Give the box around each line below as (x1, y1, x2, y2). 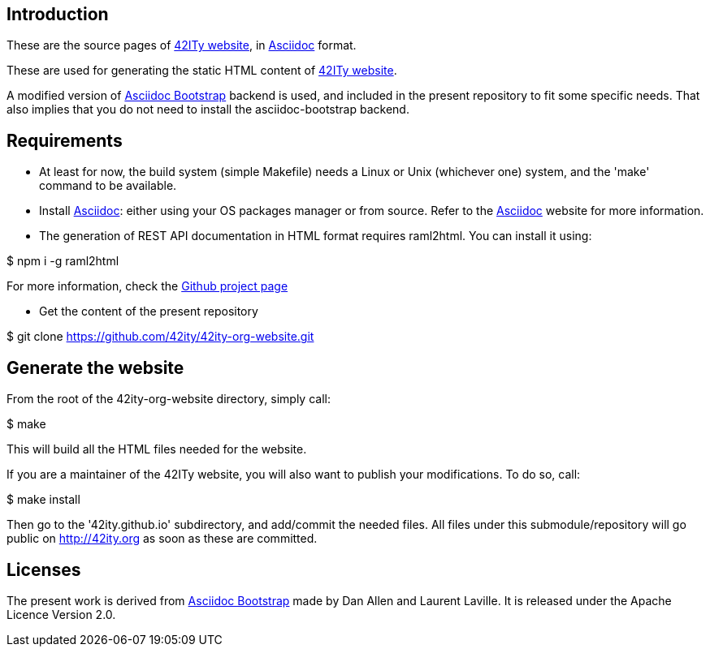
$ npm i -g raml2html (6, 254, 119, 269)
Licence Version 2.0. (6, 607, 116, 621)
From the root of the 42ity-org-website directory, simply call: (6, 392, 331, 406)
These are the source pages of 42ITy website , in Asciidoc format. (6, 38, 357, 53)
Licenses (6, 559, 81, 580)
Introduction (6, 4, 109, 24)
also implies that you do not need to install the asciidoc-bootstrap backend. (6, 102, 409, 117)
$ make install (6, 492, 80, 507)
